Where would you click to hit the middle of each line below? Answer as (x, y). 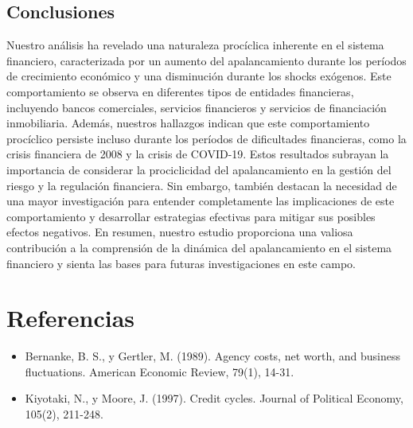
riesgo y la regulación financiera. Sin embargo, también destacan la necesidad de (202, 185)
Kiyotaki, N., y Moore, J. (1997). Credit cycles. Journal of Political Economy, (214, 398)
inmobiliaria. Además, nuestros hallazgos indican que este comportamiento (188, 123)
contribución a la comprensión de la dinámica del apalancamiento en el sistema (199, 247)
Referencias (71, 318)
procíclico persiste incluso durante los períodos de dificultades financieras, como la (206, 138)
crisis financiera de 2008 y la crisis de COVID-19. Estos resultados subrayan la (198, 154)
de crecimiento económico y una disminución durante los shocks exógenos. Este (199, 76)
